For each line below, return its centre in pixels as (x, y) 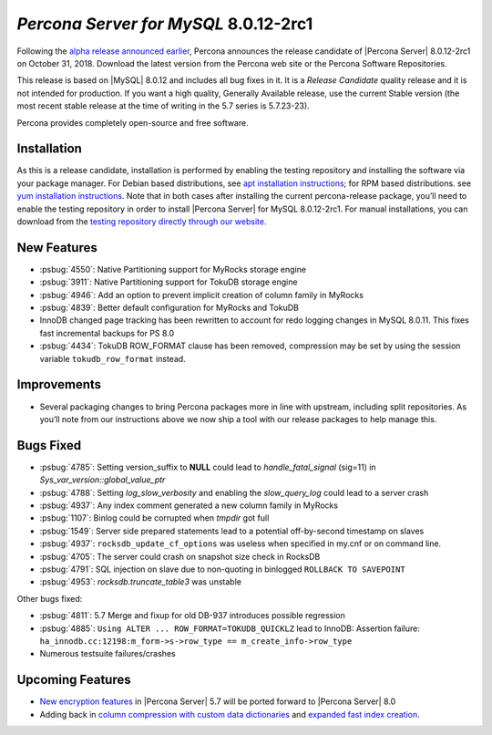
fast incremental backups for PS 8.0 (107, 333)
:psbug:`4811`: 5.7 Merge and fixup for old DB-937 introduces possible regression (192, 616)
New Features (57, 248)
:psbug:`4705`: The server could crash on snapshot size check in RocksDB (180, 556)
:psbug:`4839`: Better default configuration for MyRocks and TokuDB (169, 308)
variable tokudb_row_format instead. (113, 358)
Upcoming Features (74, 680)
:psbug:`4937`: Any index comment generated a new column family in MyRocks (189, 505)
